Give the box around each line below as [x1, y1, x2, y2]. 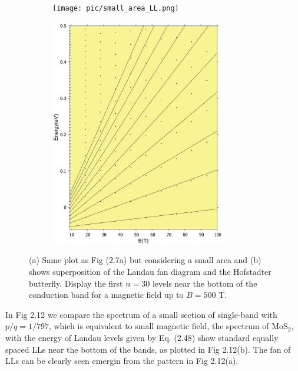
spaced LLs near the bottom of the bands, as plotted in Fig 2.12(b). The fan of [5, 343, 291, 355]
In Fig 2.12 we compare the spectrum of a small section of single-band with [5, 308, 277, 320]
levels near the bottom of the [152, 277, 257, 289]
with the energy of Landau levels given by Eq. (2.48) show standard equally [5, 331, 279, 343]
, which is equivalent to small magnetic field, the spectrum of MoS [48, 320, 288, 332]
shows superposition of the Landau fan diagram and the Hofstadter [29, 265, 271, 277]
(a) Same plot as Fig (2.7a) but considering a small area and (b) [29, 254, 261, 266]
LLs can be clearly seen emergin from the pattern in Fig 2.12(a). [5, 354, 239, 367]
